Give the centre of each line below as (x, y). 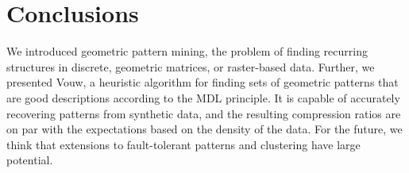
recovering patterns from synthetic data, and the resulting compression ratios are (204, 113)
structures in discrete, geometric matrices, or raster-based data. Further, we (191, 66)
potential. (30, 160)
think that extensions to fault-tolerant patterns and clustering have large (183, 144)
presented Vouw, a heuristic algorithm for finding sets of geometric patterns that (203, 82)
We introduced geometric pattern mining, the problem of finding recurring (187, 51)
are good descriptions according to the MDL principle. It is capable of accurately (203, 97)
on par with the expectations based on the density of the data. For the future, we (204, 129)
